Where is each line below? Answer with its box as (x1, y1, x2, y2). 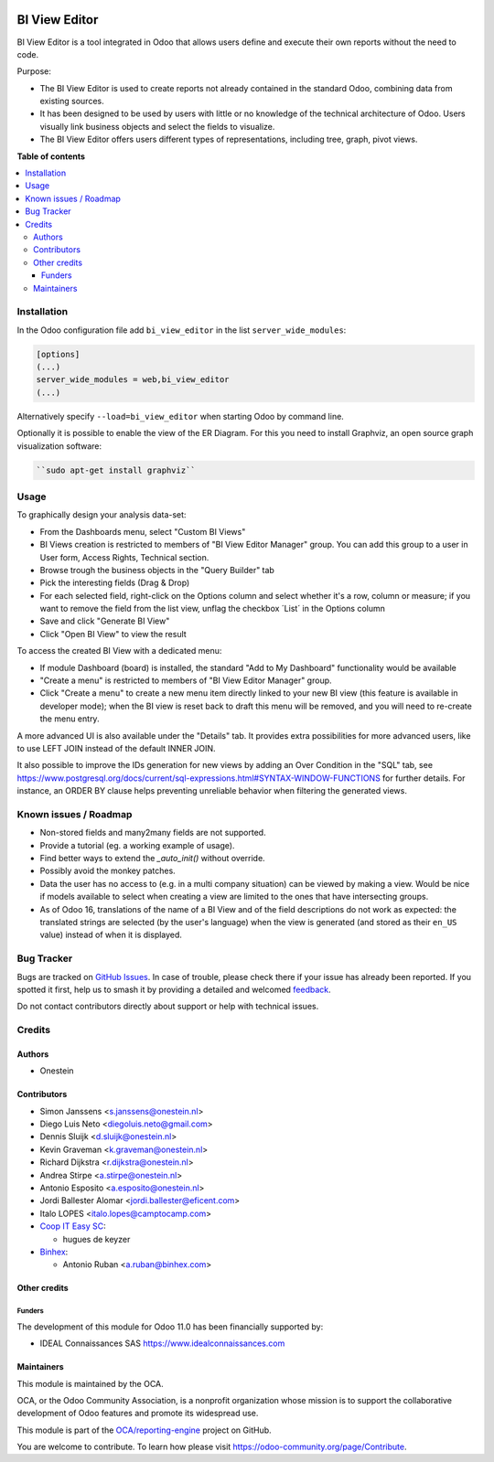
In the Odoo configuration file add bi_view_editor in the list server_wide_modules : (16, 325, 347, 336)
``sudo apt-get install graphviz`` (36, 464, 196, 475)
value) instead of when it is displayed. (39, 929, 183, 941)
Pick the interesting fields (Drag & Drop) (39, 577, 190, 589)
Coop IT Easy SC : (39, 1221, 106, 1232)
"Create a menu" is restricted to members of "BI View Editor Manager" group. (39, 675, 333, 686)
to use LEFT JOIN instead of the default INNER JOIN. (16, 742, 216, 753)
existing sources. (39, 96, 104, 107)
